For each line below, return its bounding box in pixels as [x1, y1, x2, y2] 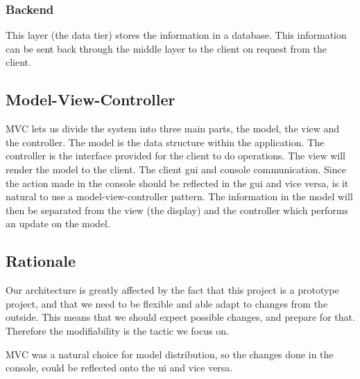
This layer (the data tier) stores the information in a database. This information [6, 28, 347, 42]
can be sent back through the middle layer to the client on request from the [6, 41, 327, 55]
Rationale [6, 250, 76, 272]
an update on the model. [6, 216, 110, 231]
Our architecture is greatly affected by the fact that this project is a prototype [6, 283, 339, 297]
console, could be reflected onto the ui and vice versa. [6, 360, 233, 375]
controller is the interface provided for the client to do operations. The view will [6, 148, 345, 163]
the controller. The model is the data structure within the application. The [6, 134, 325, 149]
